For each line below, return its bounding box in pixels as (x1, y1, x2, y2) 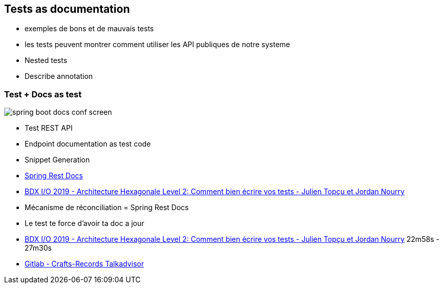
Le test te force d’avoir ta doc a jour (25, 219, 144, 228)
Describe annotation (25, 72, 93, 81)
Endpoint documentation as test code (25, 139, 151, 149)
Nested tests (25, 56, 68, 65)
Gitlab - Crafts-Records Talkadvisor (25, 259, 144, 269)
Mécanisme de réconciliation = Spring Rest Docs (25, 203, 189, 212)
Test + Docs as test (4, 89, 82, 99)
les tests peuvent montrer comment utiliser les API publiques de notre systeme (25, 40, 290, 49)
